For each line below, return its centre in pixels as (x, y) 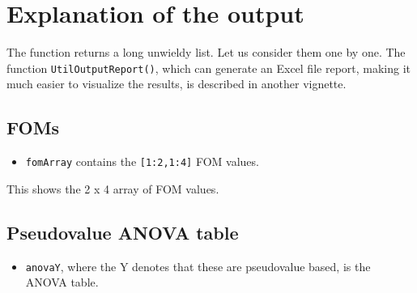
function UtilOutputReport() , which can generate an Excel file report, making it (209, 68)
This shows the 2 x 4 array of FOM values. (113, 188)
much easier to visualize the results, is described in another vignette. (177, 84)
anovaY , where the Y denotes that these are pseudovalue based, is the (198, 266)
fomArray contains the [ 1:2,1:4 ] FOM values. (142, 161)
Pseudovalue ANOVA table (123, 232)
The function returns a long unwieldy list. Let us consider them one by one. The (206, 52)
